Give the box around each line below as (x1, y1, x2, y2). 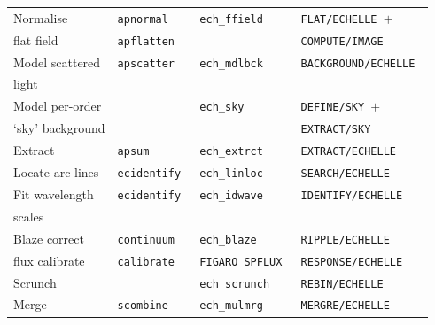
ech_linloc (199, 167, 263, 181)
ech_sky (199, 101, 245, 114)
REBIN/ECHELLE (300, 277, 384, 290)
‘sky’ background (13, 119, 105, 137)
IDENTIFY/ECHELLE (300, 189, 403, 202)
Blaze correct (13, 228, 84, 247)
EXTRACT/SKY (300, 123, 371, 136)
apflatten (117, 35, 175, 48)
